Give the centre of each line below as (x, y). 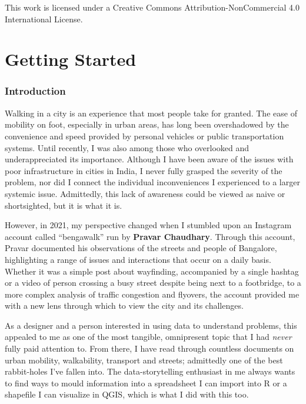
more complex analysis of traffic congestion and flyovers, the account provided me (152, 294)
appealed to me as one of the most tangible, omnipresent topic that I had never (148, 337)
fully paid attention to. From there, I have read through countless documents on (149, 348)
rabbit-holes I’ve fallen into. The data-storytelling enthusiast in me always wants (150, 371)
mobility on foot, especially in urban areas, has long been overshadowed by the (147, 124)
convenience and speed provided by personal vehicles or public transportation (144, 136)
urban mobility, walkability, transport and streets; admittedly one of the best (144, 360)
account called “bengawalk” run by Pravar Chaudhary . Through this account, (150, 236)
